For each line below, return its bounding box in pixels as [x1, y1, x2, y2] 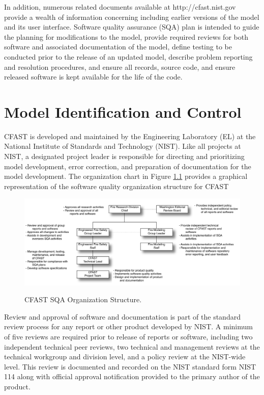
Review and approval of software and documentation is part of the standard [4, 311, 241, 322]
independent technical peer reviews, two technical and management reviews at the [4, 341, 260, 352]
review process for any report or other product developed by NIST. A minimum [4, 321, 253, 332]
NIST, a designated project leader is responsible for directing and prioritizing [4, 151, 245, 162]
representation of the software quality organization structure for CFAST [4, 180, 229, 191]
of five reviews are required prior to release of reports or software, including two [4, 331, 253, 341]
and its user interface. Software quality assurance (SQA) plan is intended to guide [4, 21, 259, 32]
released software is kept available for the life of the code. [4, 71, 183, 82]
